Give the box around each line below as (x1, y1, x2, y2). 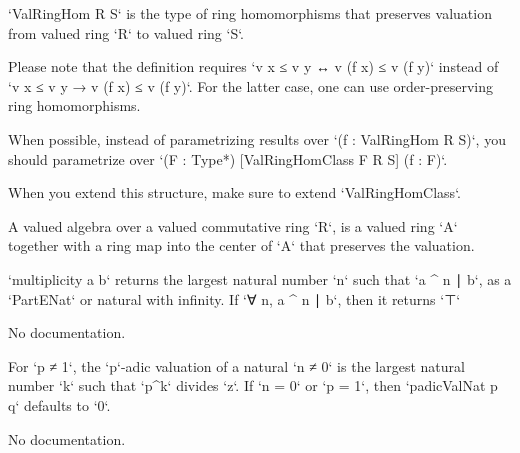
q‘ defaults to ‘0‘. (8, 394, 111, 415)
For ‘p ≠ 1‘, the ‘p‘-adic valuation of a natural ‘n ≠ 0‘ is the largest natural (8, 355, 465, 376)
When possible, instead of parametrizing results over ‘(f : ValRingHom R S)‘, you (8, 128, 506, 149)
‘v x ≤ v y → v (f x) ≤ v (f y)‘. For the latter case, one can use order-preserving (8, 75, 493, 96)
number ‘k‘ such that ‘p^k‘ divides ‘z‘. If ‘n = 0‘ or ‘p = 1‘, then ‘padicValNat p (8, 375, 498, 396)
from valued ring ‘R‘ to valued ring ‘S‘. (8, 22, 245, 43)
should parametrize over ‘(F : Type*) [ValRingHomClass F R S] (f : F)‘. (8, 148, 448, 169)
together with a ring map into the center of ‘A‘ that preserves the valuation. (8, 235, 475, 256)
